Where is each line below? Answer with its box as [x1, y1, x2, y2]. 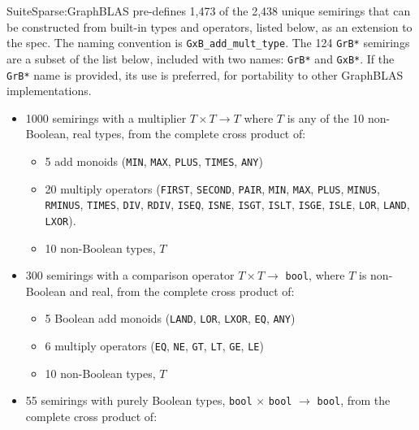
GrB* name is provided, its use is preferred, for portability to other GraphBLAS [6, 66, 404, 83]
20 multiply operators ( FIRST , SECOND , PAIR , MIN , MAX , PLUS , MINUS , [45, 180, 380, 197]
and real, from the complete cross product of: [69, 282, 295, 299]
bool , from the [317, 392, 391, 409]
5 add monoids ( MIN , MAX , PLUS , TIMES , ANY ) [45, 152, 263, 169]
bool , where [285, 267, 345, 284]
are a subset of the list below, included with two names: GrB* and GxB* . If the [6, 50, 395, 67]
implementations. [6, 82, 92, 99]
